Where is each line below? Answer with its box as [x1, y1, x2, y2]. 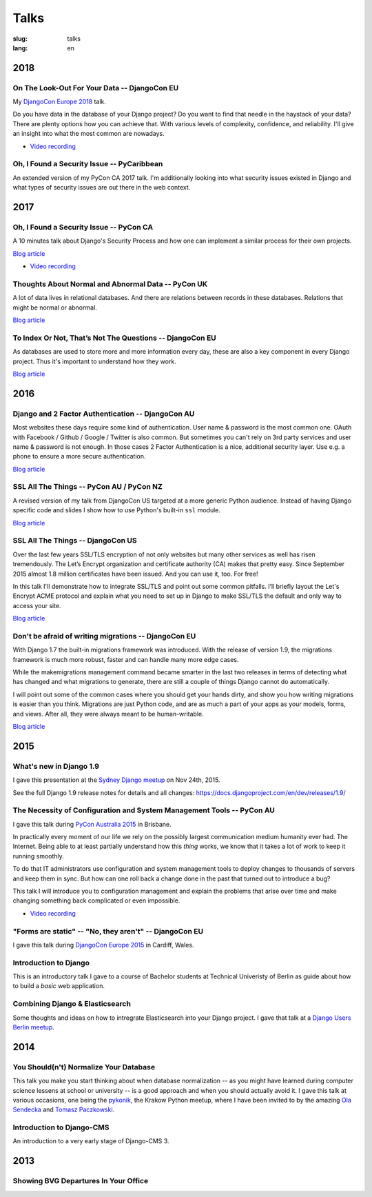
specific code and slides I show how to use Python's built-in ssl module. [12, 506, 220, 514]
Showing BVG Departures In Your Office [12, 1176, 149, 1186]
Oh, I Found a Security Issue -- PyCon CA [12, 222, 154, 232]
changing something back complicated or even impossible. [12, 896, 180, 905]
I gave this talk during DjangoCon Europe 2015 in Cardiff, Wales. [12, 941, 194, 949]
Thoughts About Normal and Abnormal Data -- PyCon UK [12, 279, 208, 289]
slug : [12, 34, 28, 43]
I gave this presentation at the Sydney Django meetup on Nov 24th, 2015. [12, 776, 220, 784]
